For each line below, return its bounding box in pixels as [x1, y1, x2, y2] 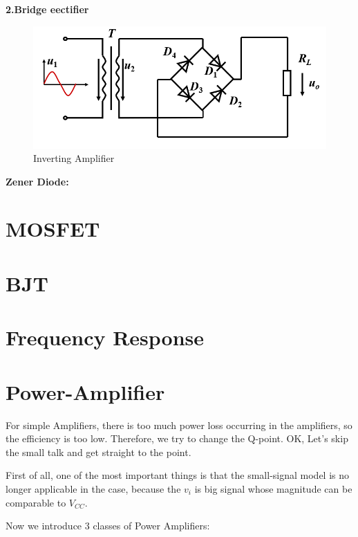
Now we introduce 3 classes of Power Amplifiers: [6, 518, 210, 533]
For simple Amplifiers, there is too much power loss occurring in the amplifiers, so [6, 417, 352, 432]
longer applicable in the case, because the [6, 481, 181, 495]
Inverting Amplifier [33, 151, 115, 165]
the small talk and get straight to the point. [6, 444, 191, 459]
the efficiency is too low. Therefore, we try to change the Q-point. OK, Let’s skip [6, 431, 348, 446]
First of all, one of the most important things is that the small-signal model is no [6, 468, 350, 482]
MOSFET [6, 215, 100, 243]
